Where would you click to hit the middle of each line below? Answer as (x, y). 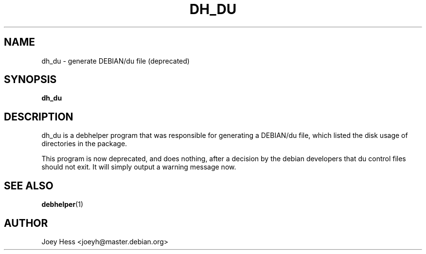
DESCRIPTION (39, 117)
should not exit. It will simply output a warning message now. (139, 167)
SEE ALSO (29, 186)
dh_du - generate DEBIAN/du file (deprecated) (115, 61)
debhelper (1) (62, 204)
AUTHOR (26, 223)
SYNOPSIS (30, 80)
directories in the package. (84, 144)
